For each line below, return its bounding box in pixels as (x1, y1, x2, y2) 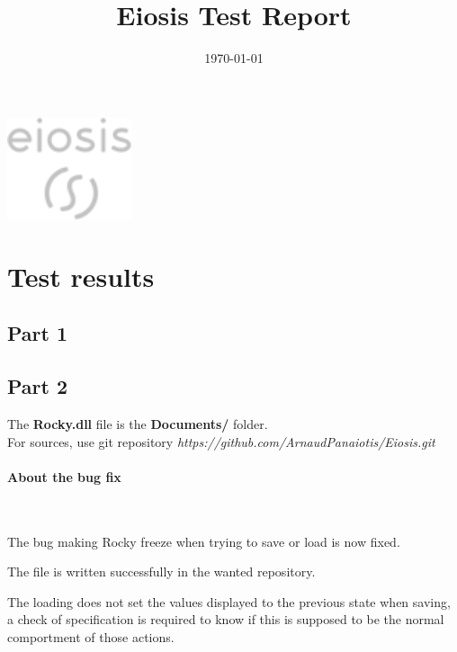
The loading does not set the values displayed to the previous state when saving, (7, 592, 451, 611)
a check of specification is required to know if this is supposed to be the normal (7, 610, 444, 629)
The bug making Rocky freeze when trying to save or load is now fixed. (7, 531, 400, 550)
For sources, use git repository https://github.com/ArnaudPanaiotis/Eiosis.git (7, 432, 435, 451)
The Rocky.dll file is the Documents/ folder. (7, 415, 268, 433)
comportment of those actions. (7, 628, 175, 646)
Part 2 (7, 372, 68, 400)
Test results (7, 257, 155, 294)
